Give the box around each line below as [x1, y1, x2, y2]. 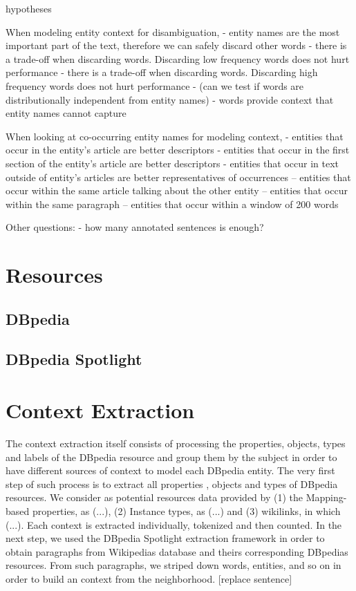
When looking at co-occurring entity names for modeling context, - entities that [6, 129, 344, 143]
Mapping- [306, 490, 347, 505]
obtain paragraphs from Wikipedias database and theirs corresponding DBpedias [6, 544, 348, 559]
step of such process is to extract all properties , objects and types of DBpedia [6, 476, 338, 491]
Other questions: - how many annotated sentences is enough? [6, 220, 264, 234]
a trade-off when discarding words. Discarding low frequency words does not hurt [6, 51, 350, 66]
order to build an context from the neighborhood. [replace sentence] [6, 571, 292, 585]
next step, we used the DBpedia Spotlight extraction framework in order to [6, 531, 325, 545]
